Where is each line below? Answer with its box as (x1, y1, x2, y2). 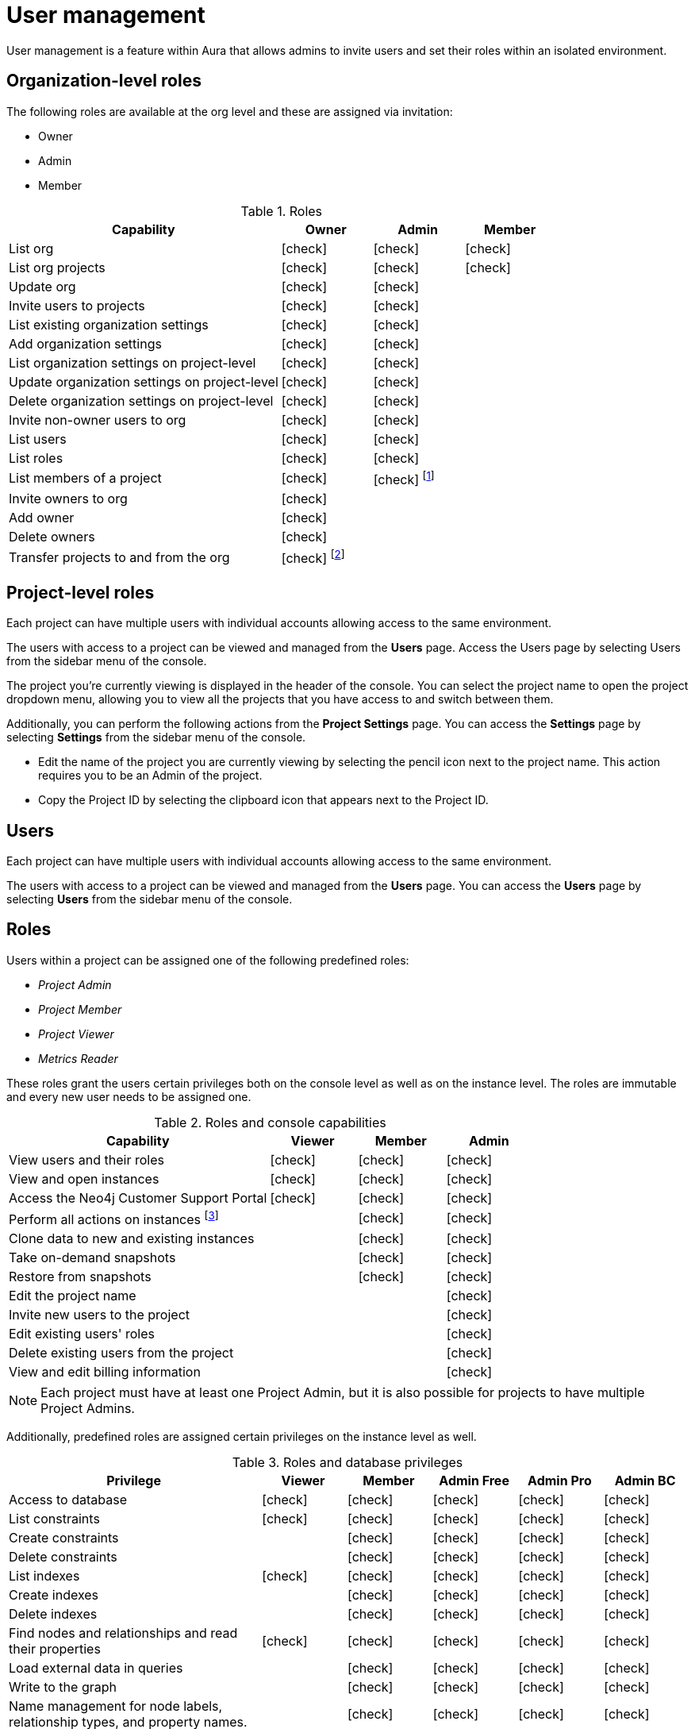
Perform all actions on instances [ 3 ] (9, 1208, 219, 1228)
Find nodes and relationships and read (9, 1625, 238, 1642)
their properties (9, 1641, 101, 1658)
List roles (9, 449, 63, 466)
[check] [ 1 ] (373, 468, 435, 487)
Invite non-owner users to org (9, 411, 186, 428)
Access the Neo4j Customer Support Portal (9, 1189, 267, 1206)
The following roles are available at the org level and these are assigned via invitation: (6, 104, 453, 118)
